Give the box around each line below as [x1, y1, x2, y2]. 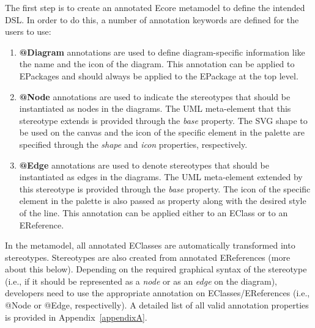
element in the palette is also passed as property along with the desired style [19, 194, 306, 207]
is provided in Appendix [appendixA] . [5, 310, 147, 323]
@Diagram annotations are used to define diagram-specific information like [19, 45, 305, 58]
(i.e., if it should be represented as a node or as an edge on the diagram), [5, 274, 277, 287]
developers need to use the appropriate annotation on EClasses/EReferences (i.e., [5, 286, 310, 299]
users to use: [5, 25, 51, 38]
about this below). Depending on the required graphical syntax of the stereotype [5, 263, 307, 275]
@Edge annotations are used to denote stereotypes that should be [19, 158, 269, 171]
